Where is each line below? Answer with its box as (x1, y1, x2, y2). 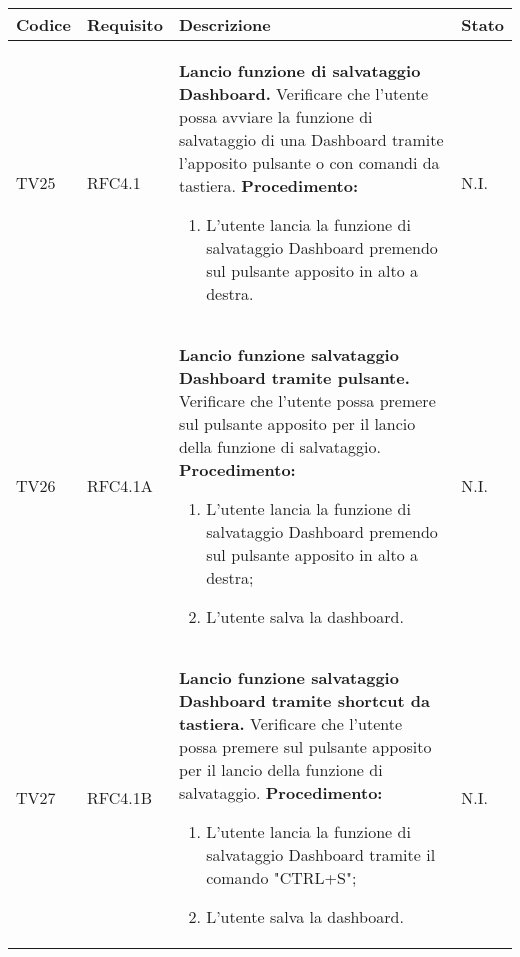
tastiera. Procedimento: (178, 174, 359, 197)
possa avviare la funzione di (178, 105, 373, 128)
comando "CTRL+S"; (206, 866, 357, 889)
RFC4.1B (86, 785, 153, 809)
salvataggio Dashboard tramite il (206, 843, 436, 866)
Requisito (86, 13, 163, 36)
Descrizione (178, 13, 271, 36)
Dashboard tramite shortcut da (178, 689, 430, 712)
